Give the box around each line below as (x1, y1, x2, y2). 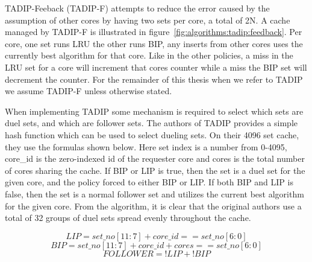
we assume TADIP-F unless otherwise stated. (5, 85, 172, 97)
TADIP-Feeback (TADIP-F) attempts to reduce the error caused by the (5, 2, 270, 14)
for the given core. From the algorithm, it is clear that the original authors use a (5, 199, 302, 212)
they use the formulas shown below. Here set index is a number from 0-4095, (5, 140, 287, 153)
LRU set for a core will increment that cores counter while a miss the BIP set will (5, 60, 307, 73)
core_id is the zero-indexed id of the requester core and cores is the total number (5, 152, 305, 165)
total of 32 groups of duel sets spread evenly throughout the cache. (5, 211, 251, 224)
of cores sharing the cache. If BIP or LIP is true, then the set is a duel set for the (5, 164, 305, 176)
